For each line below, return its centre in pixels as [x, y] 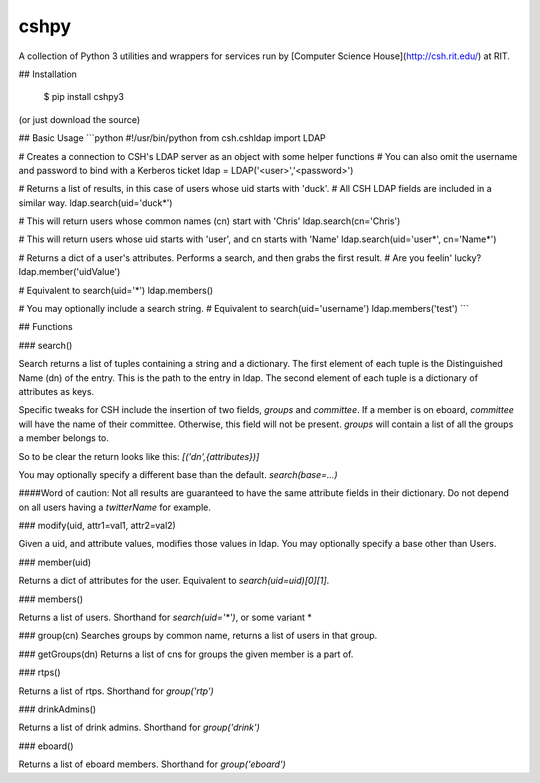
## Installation [47, 74]
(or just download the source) [79, 119]
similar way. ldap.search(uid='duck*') [95, 202]
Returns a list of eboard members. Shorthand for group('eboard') [152, 764]
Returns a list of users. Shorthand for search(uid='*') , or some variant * [165, 617]
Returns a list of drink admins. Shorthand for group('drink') [139, 727]
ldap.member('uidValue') [69, 272]
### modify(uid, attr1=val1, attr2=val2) [97, 526]
